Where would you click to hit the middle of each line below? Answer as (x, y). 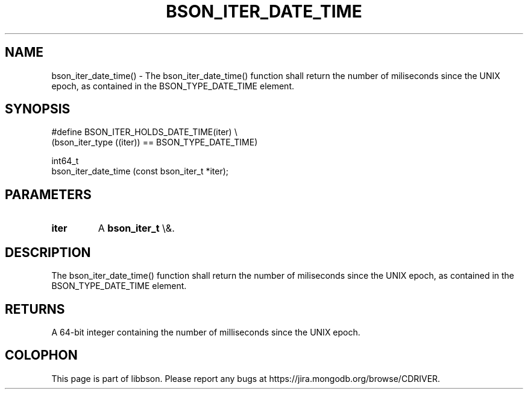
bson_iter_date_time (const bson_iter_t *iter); (140, 171)
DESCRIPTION (48, 252)
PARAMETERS (48, 194)
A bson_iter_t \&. (136, 228)
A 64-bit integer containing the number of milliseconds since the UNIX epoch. (206, 332)
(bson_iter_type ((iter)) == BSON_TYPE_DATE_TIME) (155, 142)
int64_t (65, 161)
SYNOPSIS (38, 109)
